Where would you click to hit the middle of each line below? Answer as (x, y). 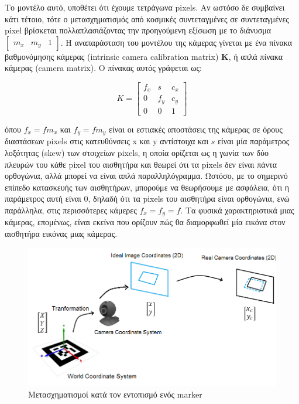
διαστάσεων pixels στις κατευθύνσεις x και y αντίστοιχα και (107, 141)
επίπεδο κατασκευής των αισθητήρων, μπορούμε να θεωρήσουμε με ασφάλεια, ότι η (147, 187)
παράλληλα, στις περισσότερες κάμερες (71, 210)
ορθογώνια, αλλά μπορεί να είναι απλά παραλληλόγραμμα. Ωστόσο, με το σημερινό (146, 176)
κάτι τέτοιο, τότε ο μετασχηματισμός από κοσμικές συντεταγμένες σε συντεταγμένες (147, 18)
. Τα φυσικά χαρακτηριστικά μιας (237, 210)
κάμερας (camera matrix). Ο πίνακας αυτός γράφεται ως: (103, 68)
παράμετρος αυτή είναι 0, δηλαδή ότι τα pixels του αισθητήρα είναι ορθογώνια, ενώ (147, 198)
